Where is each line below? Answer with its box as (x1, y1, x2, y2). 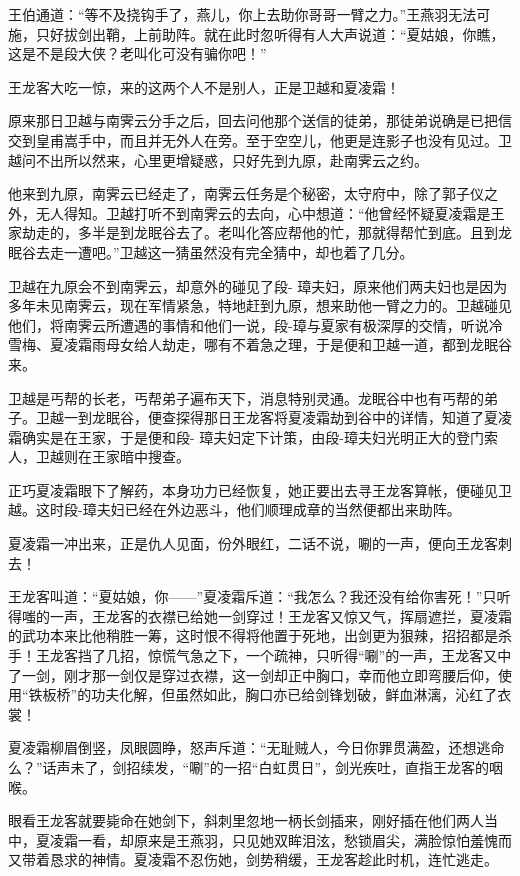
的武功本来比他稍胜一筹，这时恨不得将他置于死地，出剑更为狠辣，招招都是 (8, 625, 498, 646)
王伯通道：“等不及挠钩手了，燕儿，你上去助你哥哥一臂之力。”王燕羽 (8, 4, 449, 24)
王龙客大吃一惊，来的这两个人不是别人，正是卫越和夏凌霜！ (8, 76, 400, 97)
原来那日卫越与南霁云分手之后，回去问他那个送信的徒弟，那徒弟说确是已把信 (8, 110, 512, 131)
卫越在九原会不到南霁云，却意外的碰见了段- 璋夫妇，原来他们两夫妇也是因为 (8, 275, 508, 296)
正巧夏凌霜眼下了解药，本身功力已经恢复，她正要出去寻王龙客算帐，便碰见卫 (8, 479, 512, 500)
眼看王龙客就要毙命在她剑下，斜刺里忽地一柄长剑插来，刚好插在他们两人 (8, 810, 484, 831)
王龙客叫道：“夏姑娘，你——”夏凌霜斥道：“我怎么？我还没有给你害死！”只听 (8, 586, 511, 607)
